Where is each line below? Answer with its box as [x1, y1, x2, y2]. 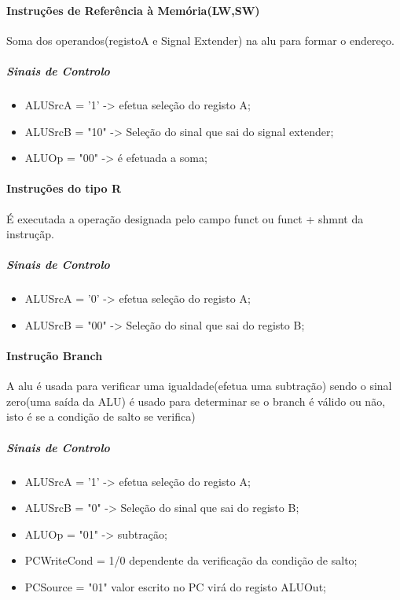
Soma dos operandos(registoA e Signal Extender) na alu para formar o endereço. [6, 31, 394, 48]
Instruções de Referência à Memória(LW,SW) [6, 2, 260, 18]
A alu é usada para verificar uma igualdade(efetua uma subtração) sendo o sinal [6, 377, 392, 394]
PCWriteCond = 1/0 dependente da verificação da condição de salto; [24, 552, 358, 569]
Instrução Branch [6, 348, 103, 364]
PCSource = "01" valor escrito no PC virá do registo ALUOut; [24, 578, 326, 594]
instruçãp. [6, 226, 54, 242]
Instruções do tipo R [6, 180, 121, 197]
